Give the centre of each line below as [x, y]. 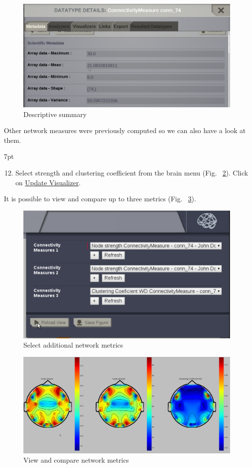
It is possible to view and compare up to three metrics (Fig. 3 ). [100, 199]
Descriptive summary [55, 114]
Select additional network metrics [73, 345]
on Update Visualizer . [48, 182]
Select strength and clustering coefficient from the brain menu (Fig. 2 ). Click [132, 172]
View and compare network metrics [76, 460]
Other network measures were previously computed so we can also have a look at [125, 130]
